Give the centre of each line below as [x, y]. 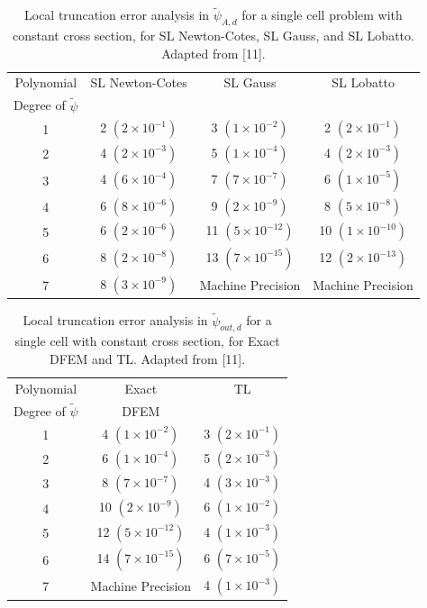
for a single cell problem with [322, 15]
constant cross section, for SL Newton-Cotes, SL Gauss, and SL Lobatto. [213, 36]
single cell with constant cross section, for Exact [147, 341]
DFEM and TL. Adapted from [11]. [148, 358]
